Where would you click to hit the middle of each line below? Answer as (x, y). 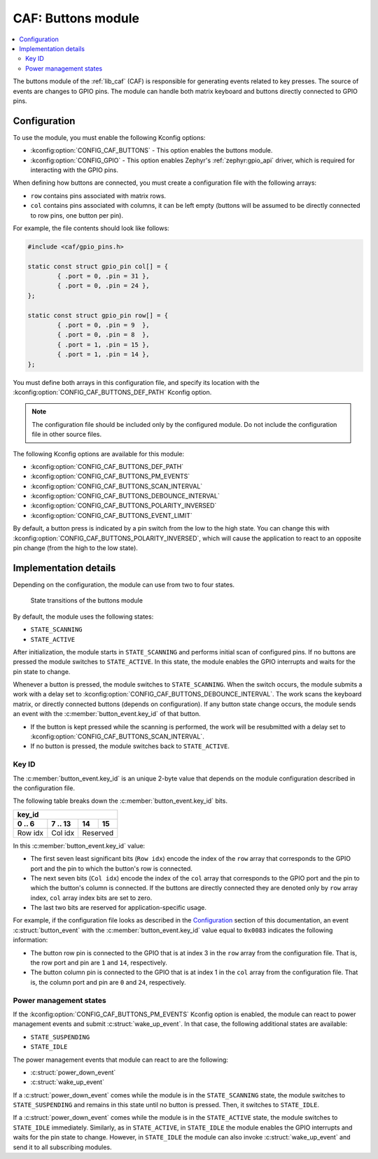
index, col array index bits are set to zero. (91, 898)
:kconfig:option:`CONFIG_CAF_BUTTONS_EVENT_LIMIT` (111, 515)
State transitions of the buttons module (87, 600)
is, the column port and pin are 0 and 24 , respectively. (108, 982)
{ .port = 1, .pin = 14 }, (103, 354)
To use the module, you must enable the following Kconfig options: (109, 137)
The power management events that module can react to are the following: (121, 1060)
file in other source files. (67, 435)
